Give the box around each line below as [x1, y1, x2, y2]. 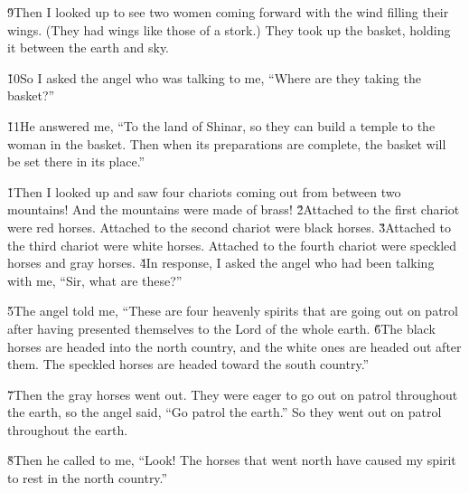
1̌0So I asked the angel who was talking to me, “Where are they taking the [7, 68, 421, 87]
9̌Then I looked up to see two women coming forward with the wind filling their [7, 3, 449, 21]
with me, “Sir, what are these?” [7, 270, 183, 289]
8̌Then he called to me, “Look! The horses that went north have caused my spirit [7, 450, 456, 469]
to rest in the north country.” [7, 469, 168, 488]
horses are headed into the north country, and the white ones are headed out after [7, 337, 462, 356]
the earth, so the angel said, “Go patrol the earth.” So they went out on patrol [7, 403, 442, 422]
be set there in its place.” [7, 152, 145, 171]
